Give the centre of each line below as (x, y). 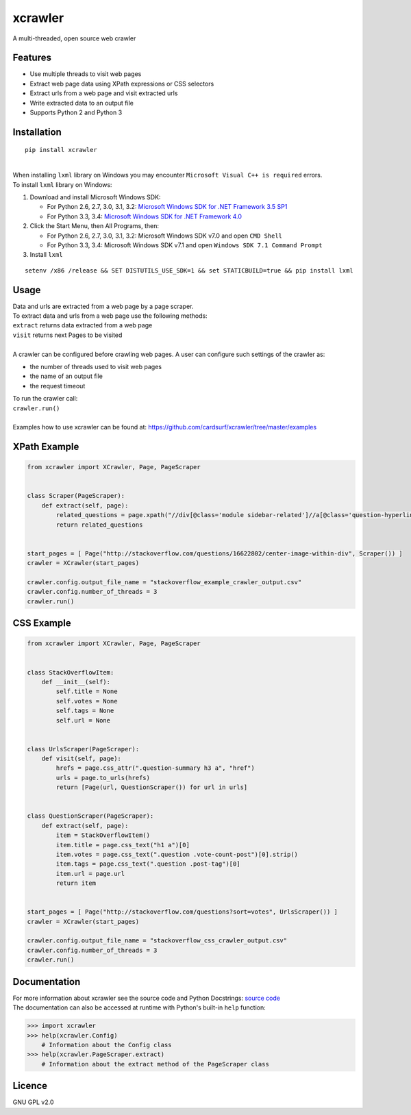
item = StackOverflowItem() (103, 835)
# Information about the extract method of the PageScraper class (155, 1064)
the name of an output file (66, 376)
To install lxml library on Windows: (62, 184)
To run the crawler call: (45, 399)
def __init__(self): (76, 682)
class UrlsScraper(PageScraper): (83, 749)
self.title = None (87, 691)
